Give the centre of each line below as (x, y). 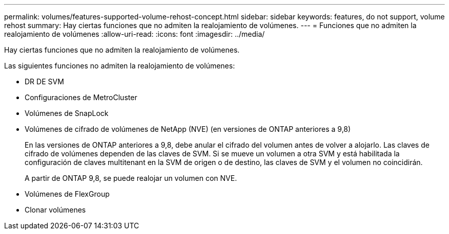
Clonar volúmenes (55, 210)
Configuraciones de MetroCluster (81, 97)
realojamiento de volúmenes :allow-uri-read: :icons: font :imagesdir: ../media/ (135, 34)
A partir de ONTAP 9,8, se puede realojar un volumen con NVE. (131, 178)
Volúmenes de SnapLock (67, 113)
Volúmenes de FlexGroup (67, 194)
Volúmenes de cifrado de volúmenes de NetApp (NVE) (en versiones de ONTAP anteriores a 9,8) (188, 129)
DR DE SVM (44, 81)
